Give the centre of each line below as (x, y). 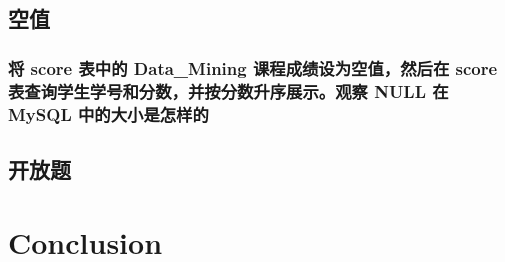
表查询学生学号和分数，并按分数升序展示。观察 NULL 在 (228, 90)
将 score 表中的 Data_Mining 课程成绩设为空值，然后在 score (253, 67)
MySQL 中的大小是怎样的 (108, 113)
